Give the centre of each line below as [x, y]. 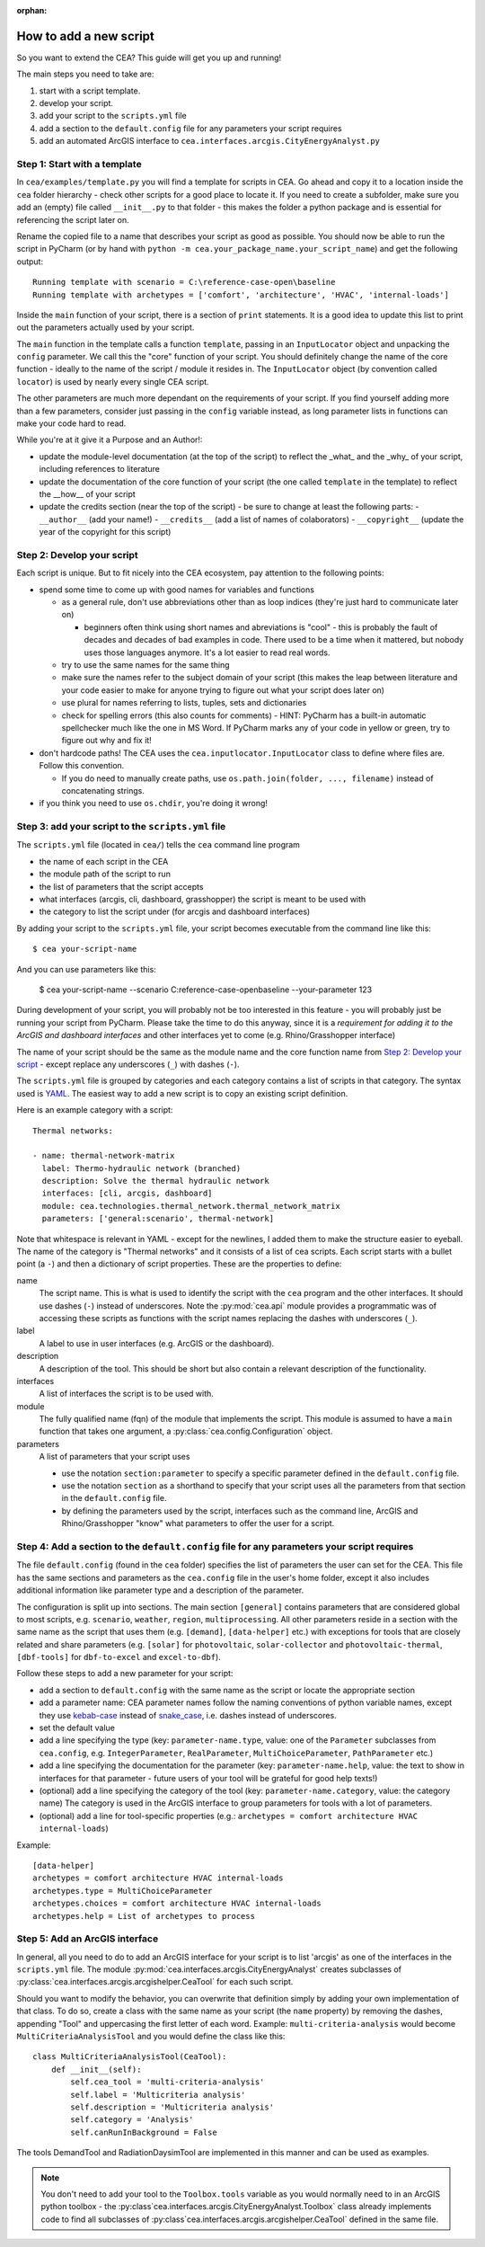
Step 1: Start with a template [79, 164]
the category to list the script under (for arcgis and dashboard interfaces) [175, 911]
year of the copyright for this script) [105, 532]
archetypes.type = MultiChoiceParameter [123, 1891]
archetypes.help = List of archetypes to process [144, 1916]
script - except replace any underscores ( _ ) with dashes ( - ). [128, 1064]
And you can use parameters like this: [86, 969]
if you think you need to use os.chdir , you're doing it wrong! [154, 804]
